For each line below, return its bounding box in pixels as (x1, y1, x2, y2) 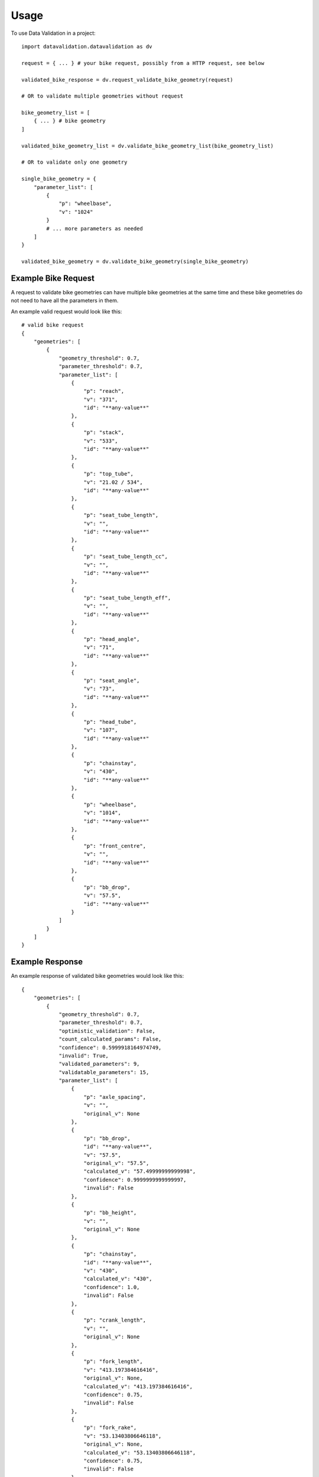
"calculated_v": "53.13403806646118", (83, 1449, 196, 1456)
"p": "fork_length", (83, 1358, 143, 1365)
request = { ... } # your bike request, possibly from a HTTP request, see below (21, 60, 265, 66)
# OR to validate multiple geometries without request (21, 93, 184, 100)
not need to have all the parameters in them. (11, 297, 119, 304)
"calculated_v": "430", (83, 1276, 153, 1282)
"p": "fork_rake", (83, 1424, 137, 1431)
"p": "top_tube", (83, 470, 134, 477)
